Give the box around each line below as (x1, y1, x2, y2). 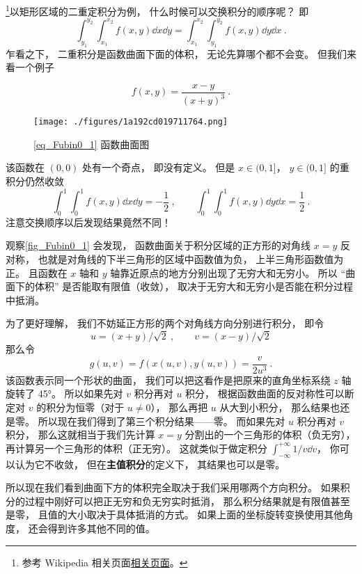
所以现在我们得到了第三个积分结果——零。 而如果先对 (38, 413, 285, 428)
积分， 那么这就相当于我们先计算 (6, 427, 155, 442)
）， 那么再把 (150, 399, 208, 414)
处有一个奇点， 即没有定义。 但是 (82, 160, 235, 175)
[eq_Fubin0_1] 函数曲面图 (33, 136, 150, 151)
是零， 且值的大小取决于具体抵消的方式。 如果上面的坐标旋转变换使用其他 (6, 507, 344, 522)
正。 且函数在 (6, 265, 68, 280)
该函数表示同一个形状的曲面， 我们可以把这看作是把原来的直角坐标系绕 (6, 372, 331, 387)
